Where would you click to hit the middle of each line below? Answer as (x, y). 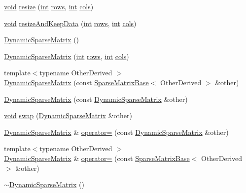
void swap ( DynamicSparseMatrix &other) (68, 115)
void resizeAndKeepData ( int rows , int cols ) (70, 23)
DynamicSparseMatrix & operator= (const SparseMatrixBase (97, 158)
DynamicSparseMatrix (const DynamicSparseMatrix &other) (96, 99)
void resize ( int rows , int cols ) (49, 6)
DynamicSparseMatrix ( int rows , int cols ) (67, 56)
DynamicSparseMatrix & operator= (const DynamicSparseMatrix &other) (116, 132)
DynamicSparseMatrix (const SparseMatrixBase (76, 82)
